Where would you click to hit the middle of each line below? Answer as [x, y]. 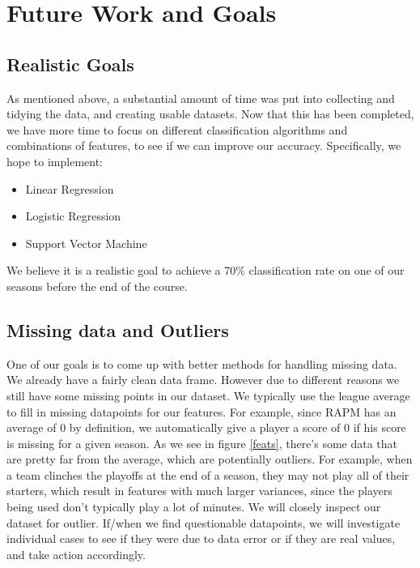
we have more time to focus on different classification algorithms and [177, 129]
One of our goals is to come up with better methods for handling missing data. [202, 363]
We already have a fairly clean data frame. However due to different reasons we [203, 380]
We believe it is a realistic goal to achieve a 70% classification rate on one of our [206, 270]
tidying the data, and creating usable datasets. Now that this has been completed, [210, 114]
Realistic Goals [70, 64]
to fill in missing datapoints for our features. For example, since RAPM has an [202, 411]
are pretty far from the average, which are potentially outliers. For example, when [210, 459]
